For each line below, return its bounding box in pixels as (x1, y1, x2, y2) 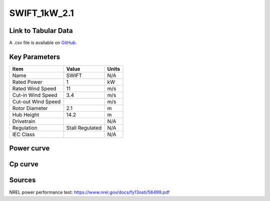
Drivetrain (12, 118, 35, 125)
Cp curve (9, 160, 38, 169)
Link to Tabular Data (9, 26, 73, 35)
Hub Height (12, 111, 39, 118)
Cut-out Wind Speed (12, 98, 61, 105)
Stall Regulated (66, 124, 102, 131)
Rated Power (12, 78, 42, 85)
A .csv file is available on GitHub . (9, 40, 77, 46)
